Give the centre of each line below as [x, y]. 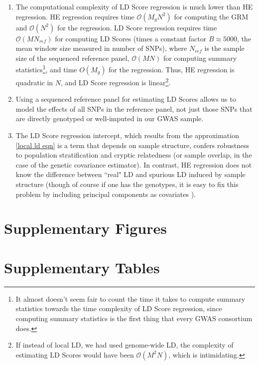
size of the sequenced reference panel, [72, 58]
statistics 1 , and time [46, 69]
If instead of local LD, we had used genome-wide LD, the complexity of [125, 345]
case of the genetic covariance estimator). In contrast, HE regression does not [134, 164]
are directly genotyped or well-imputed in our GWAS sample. [110, 118]
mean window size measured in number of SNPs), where [101, 48]
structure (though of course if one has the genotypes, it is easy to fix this [127, 184]
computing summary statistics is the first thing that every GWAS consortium [134, 318]
